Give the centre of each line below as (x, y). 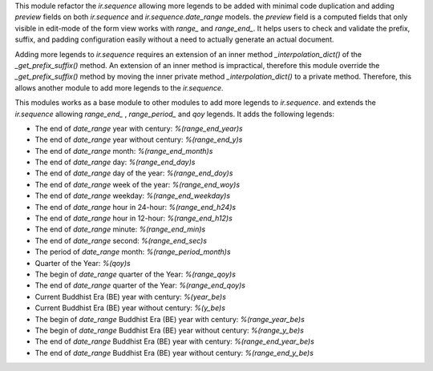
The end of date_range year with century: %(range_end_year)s (139, 128)
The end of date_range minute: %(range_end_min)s (120, 229)
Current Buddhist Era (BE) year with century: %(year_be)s (130, 296)
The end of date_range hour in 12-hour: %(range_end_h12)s (134, 218)
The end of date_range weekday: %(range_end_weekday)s (133, 196)
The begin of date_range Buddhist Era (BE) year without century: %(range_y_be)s (170, 330)
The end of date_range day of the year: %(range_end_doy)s (134, 173)
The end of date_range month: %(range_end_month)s (124, 151)
